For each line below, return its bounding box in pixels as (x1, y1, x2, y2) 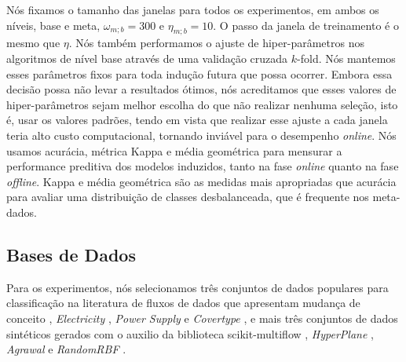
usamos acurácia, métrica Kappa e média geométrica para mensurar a (6, 142, 342, 159)
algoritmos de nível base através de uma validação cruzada (6, 49, 288, 66)
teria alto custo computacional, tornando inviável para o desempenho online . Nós (6, 126, 397, 143)
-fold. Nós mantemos (297, 49, 396, 66)
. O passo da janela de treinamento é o (213, 16, 399, 33)
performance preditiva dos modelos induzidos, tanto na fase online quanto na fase (6, 158, 399, 174)
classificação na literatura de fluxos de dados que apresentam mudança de (6, 294, 360, 311)
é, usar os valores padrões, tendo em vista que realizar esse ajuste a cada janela (6, 112, 388, 128)
